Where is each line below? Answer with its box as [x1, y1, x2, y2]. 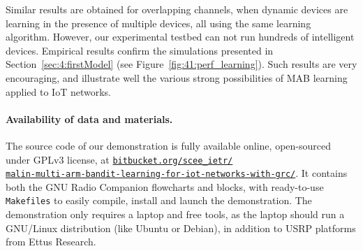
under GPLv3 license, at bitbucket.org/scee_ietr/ [6, 152, 233, 166]
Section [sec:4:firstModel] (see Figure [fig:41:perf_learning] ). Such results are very [6, 57, 357, 71]
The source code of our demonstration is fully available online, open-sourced [6, 138, 331, 152]
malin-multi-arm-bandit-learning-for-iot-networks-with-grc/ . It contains [6, 166, 348, 180]
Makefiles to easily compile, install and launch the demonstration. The [6, 193, 312, 208]
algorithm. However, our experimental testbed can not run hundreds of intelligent [6, 29, 355, 44]
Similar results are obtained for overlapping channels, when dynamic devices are [6, 2, 348, 16]
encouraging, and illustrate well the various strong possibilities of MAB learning [6, 70, 348, 85]
